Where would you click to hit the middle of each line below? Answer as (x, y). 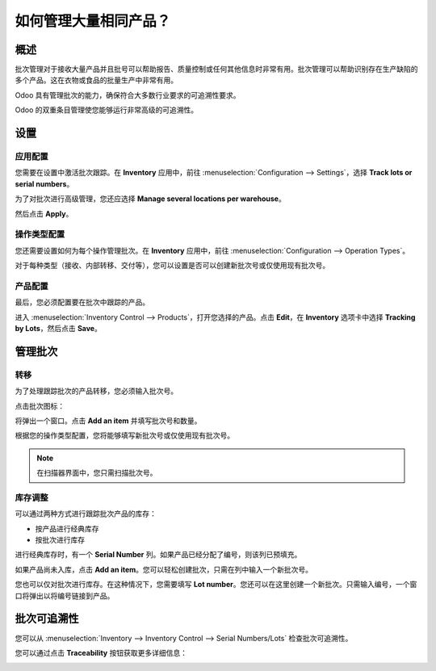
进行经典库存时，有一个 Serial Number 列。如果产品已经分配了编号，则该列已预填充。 (158, 555)
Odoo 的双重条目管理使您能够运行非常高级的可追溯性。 (107, 110)
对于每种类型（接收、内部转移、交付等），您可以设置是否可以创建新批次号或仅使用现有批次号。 (172, 266)
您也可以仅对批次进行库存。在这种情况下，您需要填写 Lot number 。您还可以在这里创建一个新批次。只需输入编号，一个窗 (216, 585)
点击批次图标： (40, 406)
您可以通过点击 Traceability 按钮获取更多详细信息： (101, 652)
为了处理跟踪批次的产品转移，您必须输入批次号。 (96, 391)
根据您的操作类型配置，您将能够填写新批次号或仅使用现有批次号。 (124, 435)
